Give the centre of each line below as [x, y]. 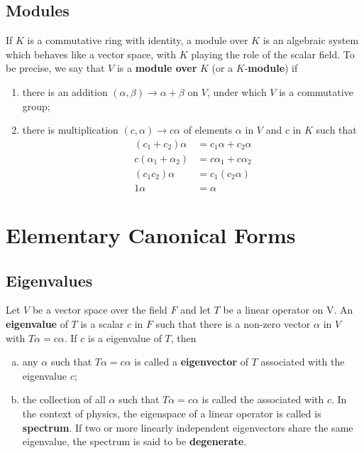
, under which [237, 91]
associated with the [303, 362]
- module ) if [271, 68]
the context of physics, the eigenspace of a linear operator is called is [172, 414]
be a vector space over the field [100, 310]
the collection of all [64, 399]
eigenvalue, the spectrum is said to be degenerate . [134, 441]
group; [36, 106]
